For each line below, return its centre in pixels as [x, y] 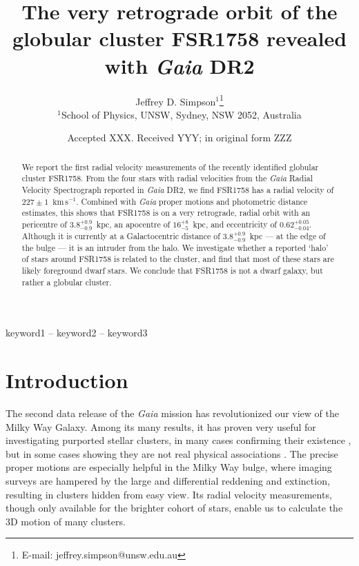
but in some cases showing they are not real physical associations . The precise [172, 453]
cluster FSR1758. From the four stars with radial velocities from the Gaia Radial [167, 178]
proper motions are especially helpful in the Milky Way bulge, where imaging [169, 467]
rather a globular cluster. [67, 282]
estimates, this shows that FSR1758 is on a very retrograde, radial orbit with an [166, 213]
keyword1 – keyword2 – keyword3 [77, 333]
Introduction [67, 380]
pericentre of [44, 224]
